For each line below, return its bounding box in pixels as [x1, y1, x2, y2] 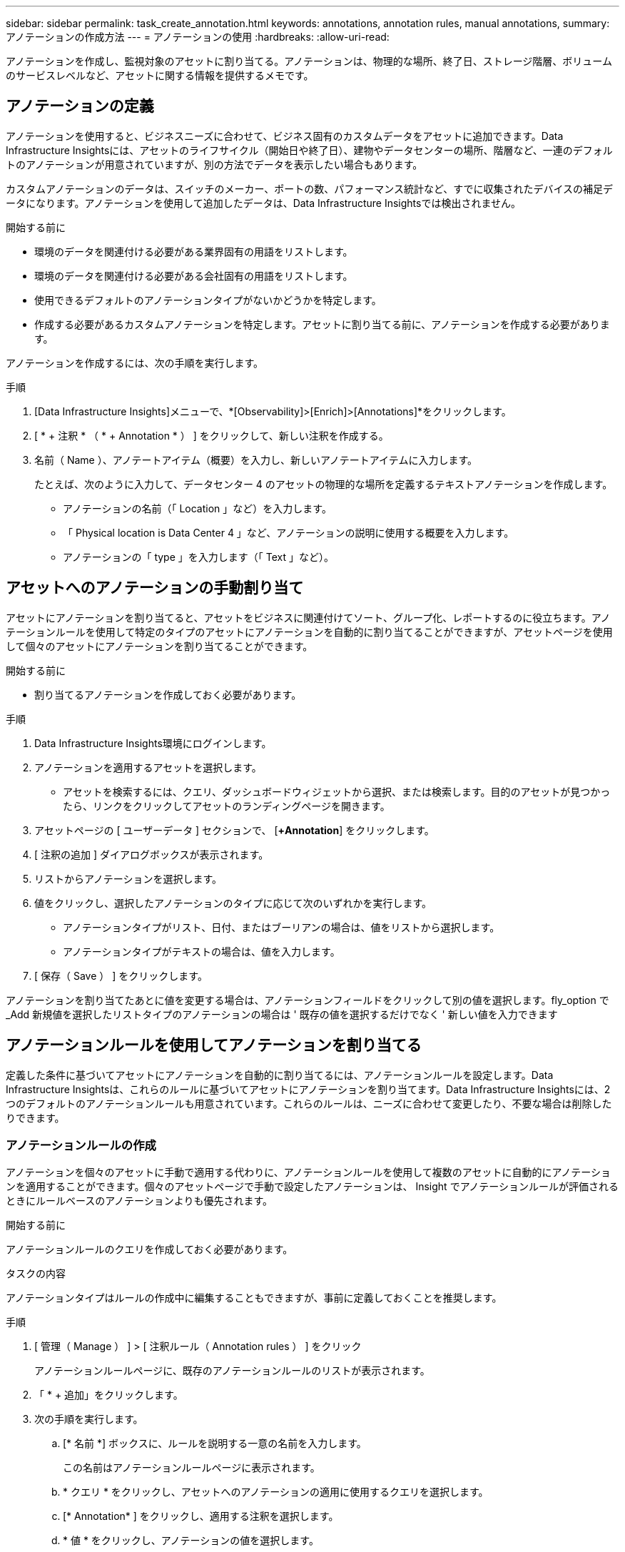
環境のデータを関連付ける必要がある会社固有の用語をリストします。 [34, 269, 353, 282]
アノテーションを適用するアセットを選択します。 [34, 761, 262, 774]
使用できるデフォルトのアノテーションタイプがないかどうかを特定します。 [34, 293, 382, 306]
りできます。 [6, 1111, 65, 1124]
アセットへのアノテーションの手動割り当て [6, 579, 304, 597]
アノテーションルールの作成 [6, 1137, 156, 1152]
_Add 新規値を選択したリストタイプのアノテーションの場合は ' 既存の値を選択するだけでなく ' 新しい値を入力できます [6, 1008, 558, 1020]
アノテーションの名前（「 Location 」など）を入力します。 [63, 502, 332, 514]
